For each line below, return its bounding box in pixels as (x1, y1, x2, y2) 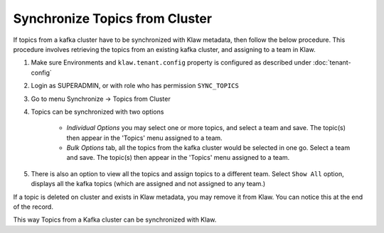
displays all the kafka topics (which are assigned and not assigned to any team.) (31, 180, 266, 188)
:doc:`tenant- (313, 58, 351, 67)
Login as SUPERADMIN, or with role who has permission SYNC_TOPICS (31, 82, 240, 90)
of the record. (13, 202, 53, 211)
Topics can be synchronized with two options (31, 107, 164, 116)
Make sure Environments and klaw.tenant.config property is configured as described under (31, 58, 312, 67)
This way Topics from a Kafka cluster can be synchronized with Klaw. (13, 215, 217, 224)
